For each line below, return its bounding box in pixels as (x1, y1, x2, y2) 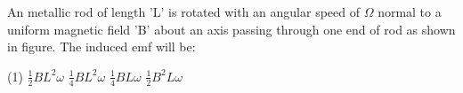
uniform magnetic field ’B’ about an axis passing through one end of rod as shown (7, 19, 456, 38)
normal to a (378, 3, 442, 20)
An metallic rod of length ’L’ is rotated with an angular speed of (7, 3, 360, 20)
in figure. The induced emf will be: (7, 37, 196, 56)
